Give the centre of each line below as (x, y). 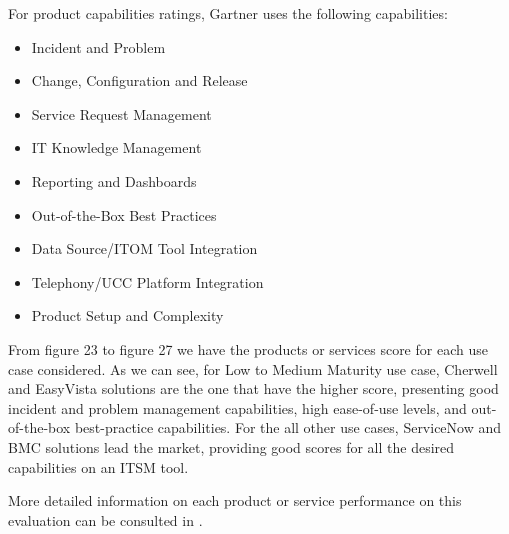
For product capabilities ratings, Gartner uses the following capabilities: (228, 13)
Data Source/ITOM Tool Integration (144, 248)
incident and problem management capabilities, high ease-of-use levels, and (237, 407)
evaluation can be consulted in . (105, 519)
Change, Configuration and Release (139, 80)
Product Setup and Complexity (127, 315)
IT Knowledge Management (116, 147)
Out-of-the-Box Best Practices (124, 214)
